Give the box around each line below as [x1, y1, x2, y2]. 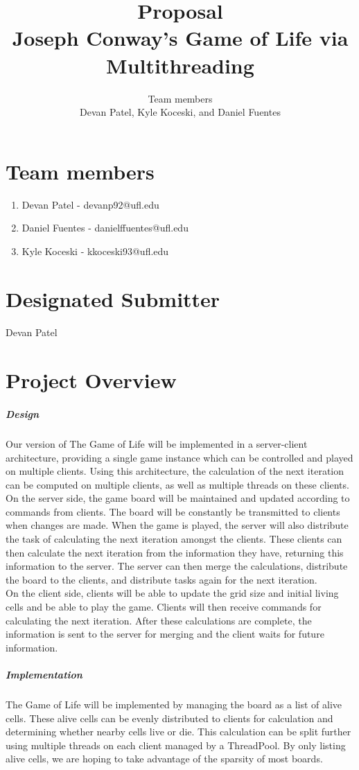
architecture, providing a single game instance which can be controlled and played [6, 450, 353, 464]
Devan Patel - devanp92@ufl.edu [21, 197, 159, 211]
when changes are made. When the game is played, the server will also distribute [6, 518, 349, 532]
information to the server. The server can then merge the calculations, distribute [6, 559, 348, 573]
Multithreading [106, 51, 254, 79]
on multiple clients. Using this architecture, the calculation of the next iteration [6, 464, 344, 478]
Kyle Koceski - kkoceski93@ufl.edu [21, 243, 169, 258]
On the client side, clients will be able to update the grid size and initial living [6, 586, 339, 600]
